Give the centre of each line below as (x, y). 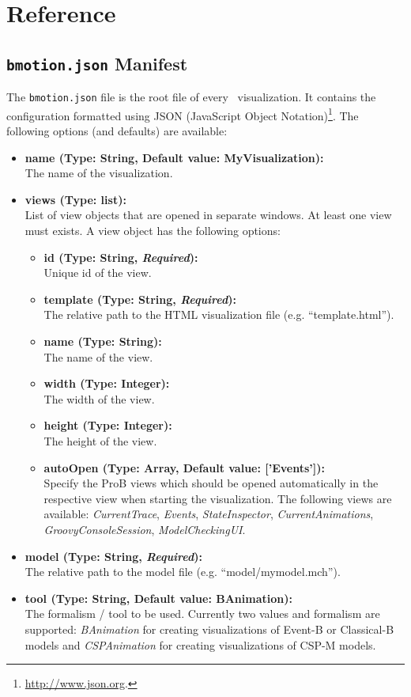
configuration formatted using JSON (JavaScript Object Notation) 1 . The (183, 114)
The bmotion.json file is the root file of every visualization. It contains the (191, 97)
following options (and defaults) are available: (117, 131)
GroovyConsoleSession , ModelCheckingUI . (145, 529)
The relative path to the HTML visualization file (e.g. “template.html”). (219, 314)
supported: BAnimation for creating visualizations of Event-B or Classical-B (209, 629)
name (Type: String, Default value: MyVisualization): (174, 157)
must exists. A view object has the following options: (153, 231)
